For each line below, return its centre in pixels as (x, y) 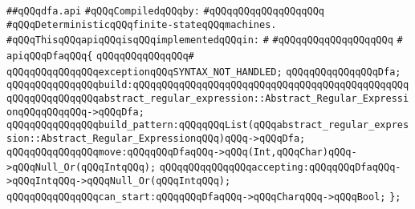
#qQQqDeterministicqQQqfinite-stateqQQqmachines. (142, 24)
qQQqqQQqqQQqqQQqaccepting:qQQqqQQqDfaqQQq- (280, 168)
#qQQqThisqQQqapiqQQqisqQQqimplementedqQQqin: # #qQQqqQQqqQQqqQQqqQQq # (205, 40)
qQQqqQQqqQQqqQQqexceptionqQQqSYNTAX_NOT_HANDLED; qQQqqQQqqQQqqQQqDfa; (204, 72)
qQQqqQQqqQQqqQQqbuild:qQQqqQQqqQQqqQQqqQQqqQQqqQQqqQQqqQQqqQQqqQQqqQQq (208, 85)
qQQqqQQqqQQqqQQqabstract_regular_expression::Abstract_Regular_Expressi (208, 98)
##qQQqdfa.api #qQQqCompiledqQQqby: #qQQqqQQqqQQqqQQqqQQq (165, 11)
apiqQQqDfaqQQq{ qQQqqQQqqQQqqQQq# (100, 56)
